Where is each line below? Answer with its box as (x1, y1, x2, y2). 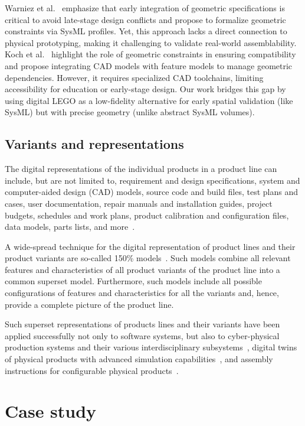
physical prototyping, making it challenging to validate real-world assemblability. (5, 36, 297, 48)
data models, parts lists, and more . (5, 220, 135, 233)
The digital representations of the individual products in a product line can (5, 162, 277, 175)
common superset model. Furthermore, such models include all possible (5, 275, 262, 287)
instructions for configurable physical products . (5, 364, 179, 376)
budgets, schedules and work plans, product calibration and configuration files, (5, 209, 289, 221)
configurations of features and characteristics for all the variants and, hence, (5, 287, 279, 299)
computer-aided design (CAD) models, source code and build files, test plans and (5, 186, 298, 198)
